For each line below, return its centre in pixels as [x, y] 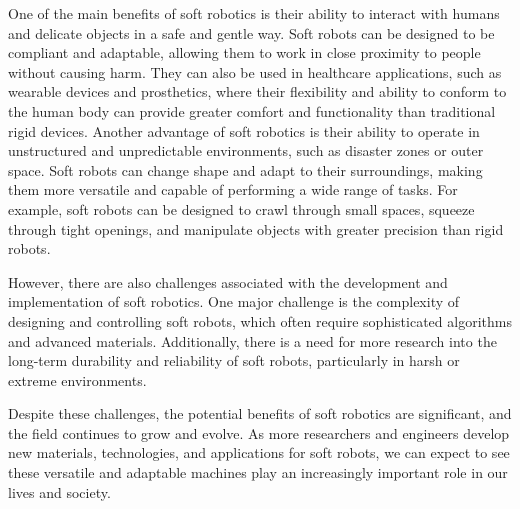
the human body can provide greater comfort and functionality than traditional [252, 110]
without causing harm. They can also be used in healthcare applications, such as [255, 71]
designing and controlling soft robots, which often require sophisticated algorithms [260, 320]
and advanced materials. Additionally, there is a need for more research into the [252, 340]
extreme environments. [77, 379]
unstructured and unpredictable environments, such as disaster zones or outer [246, 150]
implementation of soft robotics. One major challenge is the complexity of [234, 301]
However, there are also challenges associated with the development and [228, 281]
